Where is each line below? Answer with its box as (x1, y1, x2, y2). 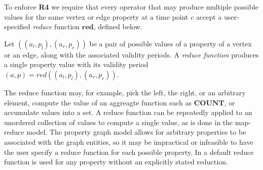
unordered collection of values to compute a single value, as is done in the (4, 117, 233, 127)
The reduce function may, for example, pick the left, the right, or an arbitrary (4, 87, 246, 97)
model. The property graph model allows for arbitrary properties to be (26, 127, 246, 137)
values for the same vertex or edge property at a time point (4, 11, 189, 22)
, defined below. (93, 21, 142, 32)
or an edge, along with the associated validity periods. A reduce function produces (4, 49, 259, 60)
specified (4, 21, 30, 32)
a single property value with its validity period (4, 59, 148, 70)
